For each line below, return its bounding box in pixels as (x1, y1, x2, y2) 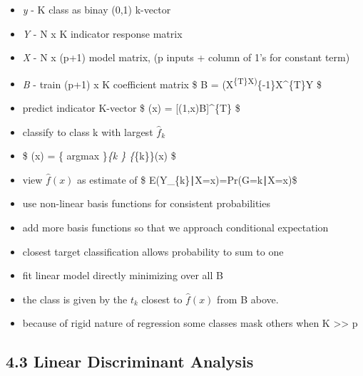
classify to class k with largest (22, 124, 153, 139)
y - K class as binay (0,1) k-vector (22, 2, 171, 16)
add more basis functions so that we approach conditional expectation (22, 220, 329, 234)
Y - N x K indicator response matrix (22, 26, 183, 41)
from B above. (217, 291, 279, 306)
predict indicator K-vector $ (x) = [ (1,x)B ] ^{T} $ (22, 100, 240, 115)
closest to (141, 291, 183, 306)
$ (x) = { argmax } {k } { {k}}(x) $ (22, 148, 176, 163)
